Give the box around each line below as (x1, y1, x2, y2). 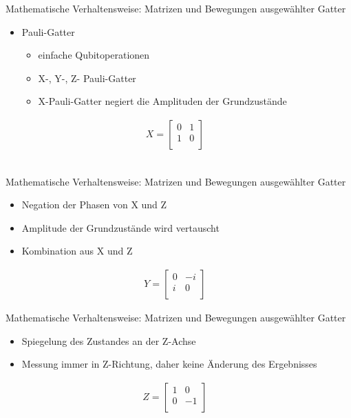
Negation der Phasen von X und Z (21, 197, 167, 212)
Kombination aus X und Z (21, 243, 133, 258)
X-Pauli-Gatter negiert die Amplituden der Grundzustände (38, 94, 287, 108)
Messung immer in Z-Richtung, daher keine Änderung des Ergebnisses (21, 357, 317, 371)
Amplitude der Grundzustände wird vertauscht (21, 220, 220, 235)
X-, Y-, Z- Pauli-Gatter (38, 70, 136, 85)
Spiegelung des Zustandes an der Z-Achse (21, 333, 196, 348)
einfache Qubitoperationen (38, 48, 150, 62)
